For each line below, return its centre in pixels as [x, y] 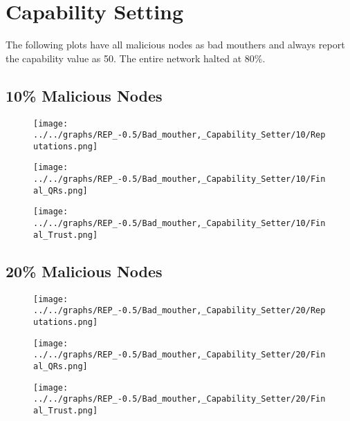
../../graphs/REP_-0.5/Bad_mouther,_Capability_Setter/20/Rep [179, 311]
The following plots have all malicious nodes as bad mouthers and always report [175, 45]
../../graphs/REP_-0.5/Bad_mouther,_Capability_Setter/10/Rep [179, 135]
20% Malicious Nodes [84, 271]
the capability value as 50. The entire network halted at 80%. [136, 58]
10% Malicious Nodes [84, 95]
